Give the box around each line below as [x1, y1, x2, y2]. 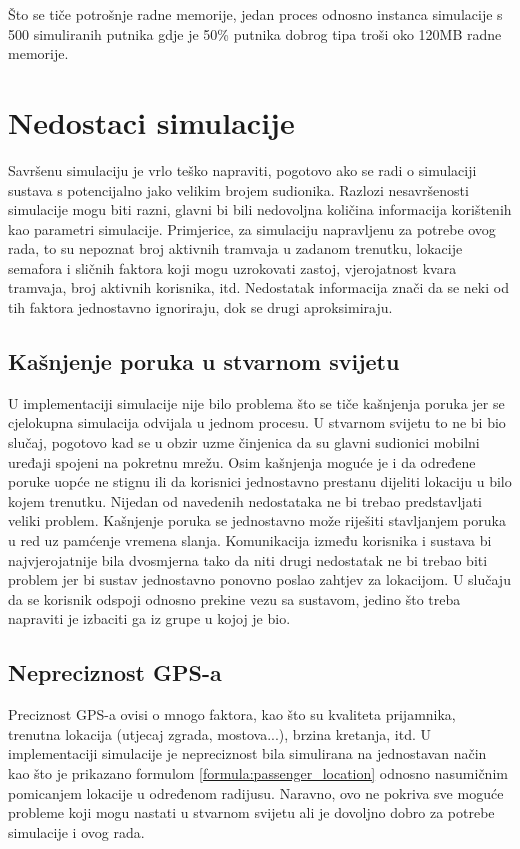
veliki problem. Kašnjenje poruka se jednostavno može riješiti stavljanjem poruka [8, 510, 506, 531]
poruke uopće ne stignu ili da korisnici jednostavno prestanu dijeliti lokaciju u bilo [8, 471, 512, 492]
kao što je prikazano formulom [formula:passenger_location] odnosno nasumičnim [8, 762, 508, 783]
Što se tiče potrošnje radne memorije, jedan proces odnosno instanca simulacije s [8, 4, 503, 24]
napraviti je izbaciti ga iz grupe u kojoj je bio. [8, 608, 291, 629]
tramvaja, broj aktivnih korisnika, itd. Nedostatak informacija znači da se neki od [8, 277, 509, 298]
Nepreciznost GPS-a [8, 657, 222, 688]
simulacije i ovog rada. [8, 821, 145, 842]
